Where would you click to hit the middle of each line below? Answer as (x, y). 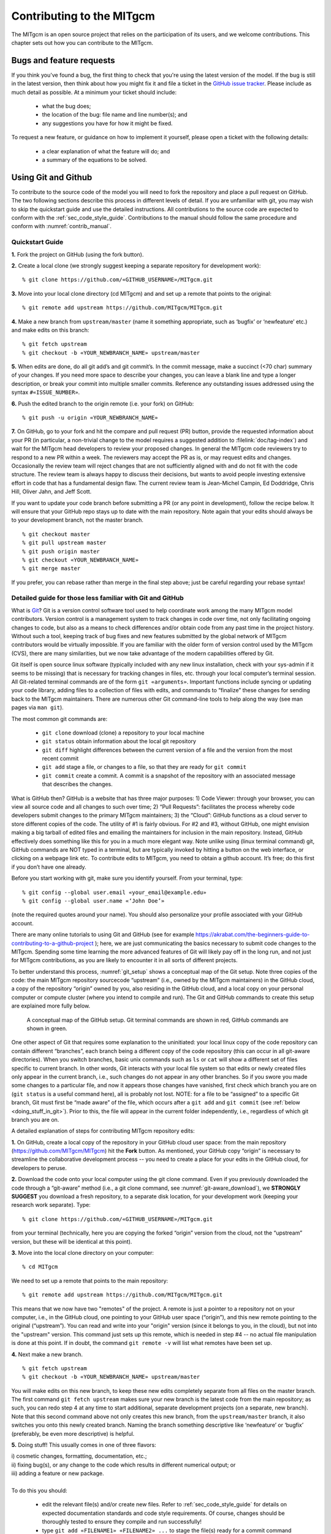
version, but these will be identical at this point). (72, 1241)
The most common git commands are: (59, 719)
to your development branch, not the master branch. (78, 520)
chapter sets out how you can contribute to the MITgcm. (82, 42)
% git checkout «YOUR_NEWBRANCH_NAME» (81, 560)
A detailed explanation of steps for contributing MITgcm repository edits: (103, 1131)
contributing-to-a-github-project (52, 943)
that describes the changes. (77, 784)
